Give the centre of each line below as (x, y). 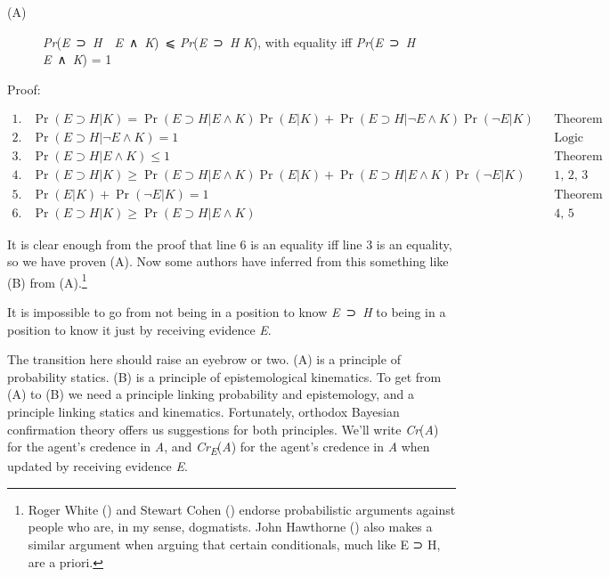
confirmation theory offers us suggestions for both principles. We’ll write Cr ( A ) (223, 429)
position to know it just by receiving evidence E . (139, 329)
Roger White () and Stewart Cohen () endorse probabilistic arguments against (242, 509)
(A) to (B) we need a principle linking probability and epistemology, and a (211, 394)
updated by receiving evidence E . (98, 466)
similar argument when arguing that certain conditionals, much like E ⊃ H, (234, 544)
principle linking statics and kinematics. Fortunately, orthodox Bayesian (203, 411)
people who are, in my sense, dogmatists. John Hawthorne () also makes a (230, 527)
